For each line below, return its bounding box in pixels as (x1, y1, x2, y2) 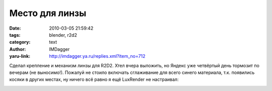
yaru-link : (9, 53, 30, 59)
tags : (9, 32, 21, 38)
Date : (9, 25, 21, 31)
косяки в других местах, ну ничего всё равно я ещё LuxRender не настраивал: (9, 76, 179, 82)
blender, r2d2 (49, 32, 78, 38)
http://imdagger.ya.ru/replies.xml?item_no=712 (49, 53, 146, 59)
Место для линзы (9, 8, 87, 19)
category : (9, 39, 31, 45)
